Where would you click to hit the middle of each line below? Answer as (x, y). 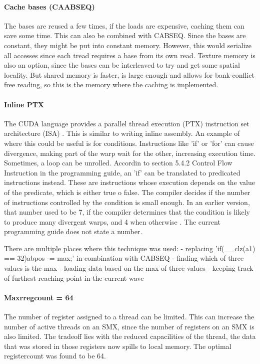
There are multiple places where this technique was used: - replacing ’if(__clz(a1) (130, 248)
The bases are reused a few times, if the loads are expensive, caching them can (124, 25)
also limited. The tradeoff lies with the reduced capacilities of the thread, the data (130, 336)
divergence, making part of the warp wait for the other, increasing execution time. (130, 153)
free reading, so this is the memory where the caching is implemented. (111, 84)
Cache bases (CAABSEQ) (49, 6)
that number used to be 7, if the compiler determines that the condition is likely (127, 212)
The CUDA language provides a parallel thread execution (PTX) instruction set (127, 123)
